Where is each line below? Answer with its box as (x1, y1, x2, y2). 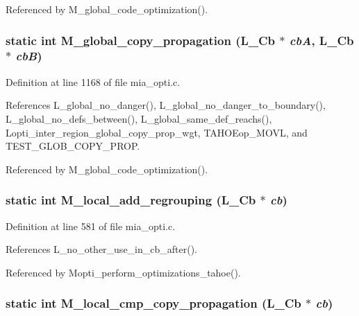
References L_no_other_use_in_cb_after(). (6, 242, 197, 256)
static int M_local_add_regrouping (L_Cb (6, 191, 256, 209)
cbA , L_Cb (289, 31, 354, 49)
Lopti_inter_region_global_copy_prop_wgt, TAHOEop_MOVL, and (6, 125, 308, 139)
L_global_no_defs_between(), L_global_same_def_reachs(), (6, 111, 272, 125)
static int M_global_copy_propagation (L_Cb (6, 31, 276, 49)
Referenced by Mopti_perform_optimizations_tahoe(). (6, 265, 241, 279)
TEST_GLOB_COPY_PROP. (6, 139, 140, 153)
